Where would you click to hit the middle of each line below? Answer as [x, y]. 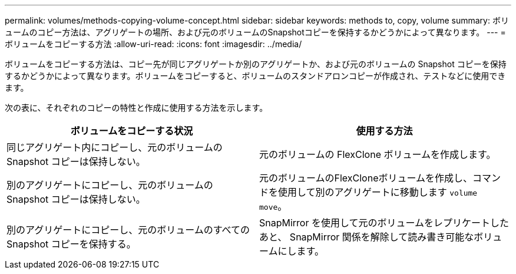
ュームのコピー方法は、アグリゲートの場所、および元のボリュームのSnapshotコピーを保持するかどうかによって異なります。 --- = [255, 32]
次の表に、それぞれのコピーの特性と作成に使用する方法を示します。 [136, 108]
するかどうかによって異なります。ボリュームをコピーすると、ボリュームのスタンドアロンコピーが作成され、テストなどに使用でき [255, 76]
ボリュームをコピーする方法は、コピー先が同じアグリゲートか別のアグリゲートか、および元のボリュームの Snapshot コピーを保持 [256, 64]
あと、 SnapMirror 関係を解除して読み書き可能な [367, 237]
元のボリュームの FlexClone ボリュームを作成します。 [378, 154]
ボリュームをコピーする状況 [132, 131]
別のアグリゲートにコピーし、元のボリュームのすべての [128, 230]
